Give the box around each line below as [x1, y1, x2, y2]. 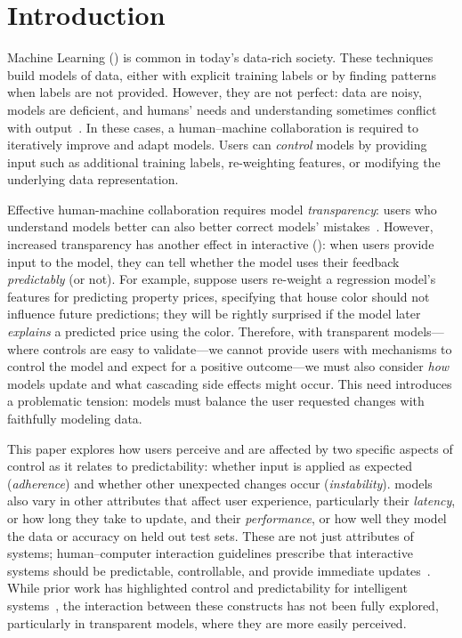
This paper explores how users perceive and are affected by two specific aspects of [7, 439, 453, 457]
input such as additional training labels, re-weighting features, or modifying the [7, 152, 441, 171]
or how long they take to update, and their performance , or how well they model [7, 508, 447, 527]
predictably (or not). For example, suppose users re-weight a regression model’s [7, 270, 436, 288]
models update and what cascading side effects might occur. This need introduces [7, 374, 452, 392]
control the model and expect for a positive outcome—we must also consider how [7, 357, 450, 376]
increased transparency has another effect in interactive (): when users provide [7, 235, 434, 254]
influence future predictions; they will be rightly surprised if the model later [7, 304, 421, 323]
